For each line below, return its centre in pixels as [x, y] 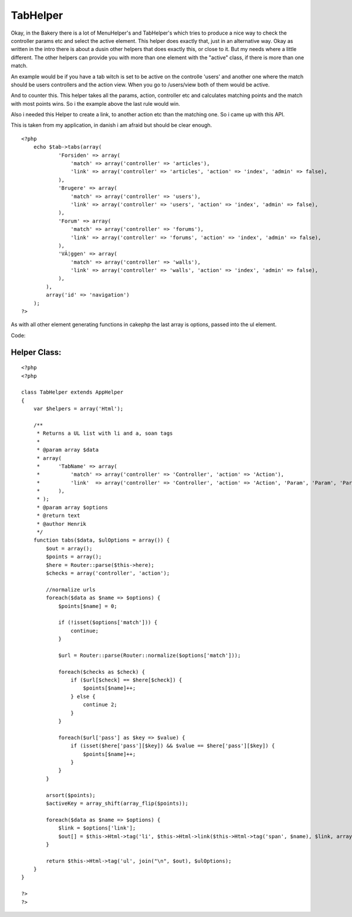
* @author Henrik [62, 524]
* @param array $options [72, 507]
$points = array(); [74, 557]
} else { [83, 696]
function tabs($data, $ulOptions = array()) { [101, 540]
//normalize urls [71, 589]
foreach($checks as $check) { [102, 672]
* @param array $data [68, 450]
